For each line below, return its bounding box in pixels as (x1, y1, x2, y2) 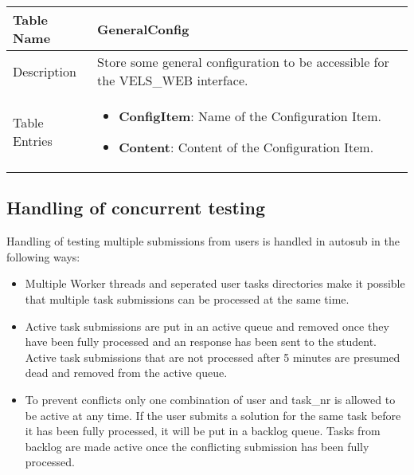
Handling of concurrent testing (6, 195, 265, 220)
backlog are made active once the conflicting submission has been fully (25, 438, 369, 454)
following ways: (6, 248, 80, 265)
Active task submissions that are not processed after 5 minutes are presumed (25, 348, 400, 365)
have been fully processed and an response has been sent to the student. (25, 333, 377, 350)
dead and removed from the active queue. (25, 364, 228, 381)
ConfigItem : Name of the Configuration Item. (119, 107, 381, 125)
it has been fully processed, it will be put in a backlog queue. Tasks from (25, 422, 381, 439)
